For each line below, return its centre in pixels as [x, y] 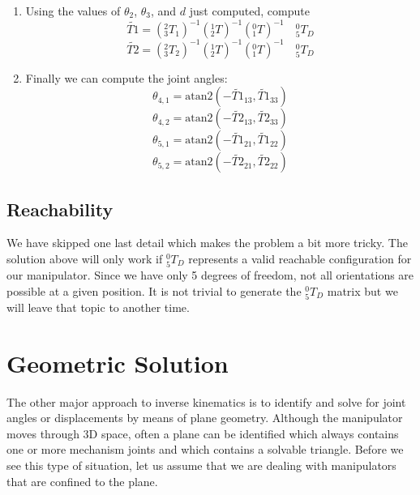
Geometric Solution [118, 363]
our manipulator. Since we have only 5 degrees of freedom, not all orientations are [210, 275]
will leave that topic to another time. [98, 307]
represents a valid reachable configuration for [300, 258]
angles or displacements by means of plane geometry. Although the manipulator [205, 418]
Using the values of [73, 11]
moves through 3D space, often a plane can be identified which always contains [203, 433]
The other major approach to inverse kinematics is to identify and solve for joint [206, 401]
